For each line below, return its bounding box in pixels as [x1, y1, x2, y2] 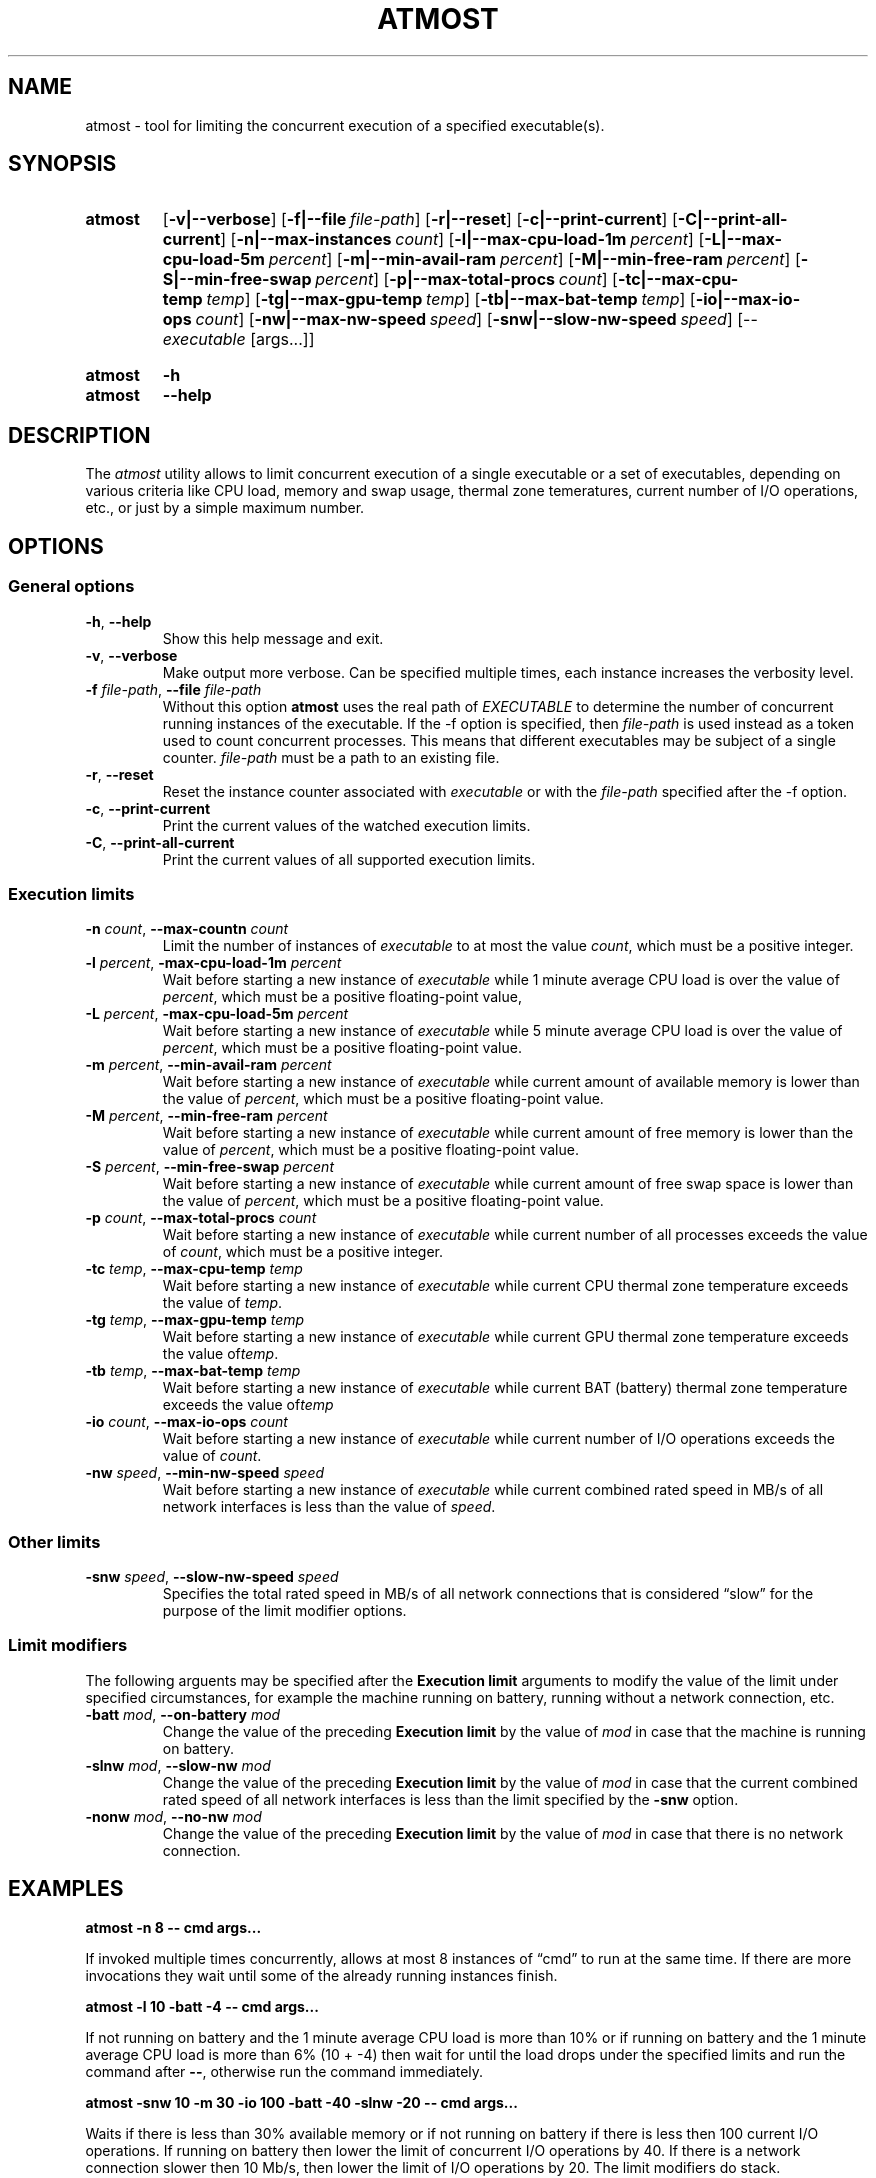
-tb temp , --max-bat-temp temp [85, 1362, 301, 1380]
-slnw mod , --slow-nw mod [85, 1756, 271, 1774]
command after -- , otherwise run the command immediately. [85, 2062, 484, 2080]
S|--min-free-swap [162, 269, 312, 290]
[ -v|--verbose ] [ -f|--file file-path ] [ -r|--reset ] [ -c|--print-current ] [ [162, 209, 678, 230]
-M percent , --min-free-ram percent [85, 1107, 328, 1125]
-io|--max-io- [695, 289, 801, 310]
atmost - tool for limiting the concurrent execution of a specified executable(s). [85, 116, 605, 134]
